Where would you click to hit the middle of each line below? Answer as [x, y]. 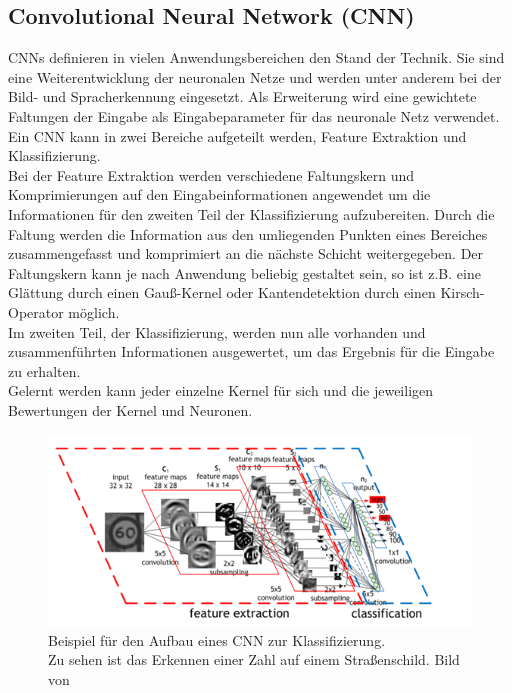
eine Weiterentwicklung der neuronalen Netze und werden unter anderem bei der [255, 76]
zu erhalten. [44, 370]
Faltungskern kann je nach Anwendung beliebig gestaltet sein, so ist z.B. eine [244, 272]
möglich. [94, 311]
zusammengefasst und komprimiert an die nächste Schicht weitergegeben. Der [246, 253]
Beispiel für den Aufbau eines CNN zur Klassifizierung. [217, 639]
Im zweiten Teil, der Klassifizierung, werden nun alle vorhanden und [217, 331]
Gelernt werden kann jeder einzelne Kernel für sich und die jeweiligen [221, 390]
